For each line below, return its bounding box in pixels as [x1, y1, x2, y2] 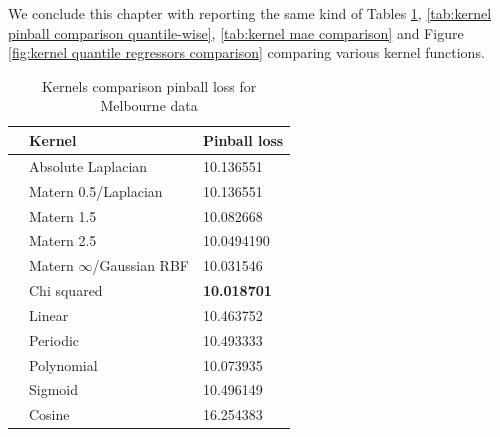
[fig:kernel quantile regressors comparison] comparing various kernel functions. [8, 42, 485, 63]
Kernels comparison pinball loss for [41, 75, 257, 96]
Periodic [29, 329, 80, 350]
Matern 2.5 [29, 230, 97, 251]
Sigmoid [29, 379, 79, 400]
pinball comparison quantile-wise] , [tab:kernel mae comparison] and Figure [8, 22, 464, 43]
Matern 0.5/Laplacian [29, 180, 163, 201]
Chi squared [29, 280, 103, 301]
